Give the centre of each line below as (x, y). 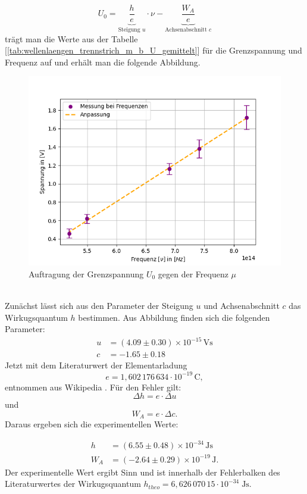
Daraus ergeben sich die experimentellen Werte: (92, 424)
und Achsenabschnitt (242, 306)
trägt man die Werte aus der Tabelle (71, 38)
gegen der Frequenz (193, 273)
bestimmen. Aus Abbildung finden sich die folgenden (174, 317)
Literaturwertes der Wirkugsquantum (73, 484)
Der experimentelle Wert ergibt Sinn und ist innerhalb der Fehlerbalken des (142, 472)
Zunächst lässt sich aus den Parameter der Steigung (99, 306)
